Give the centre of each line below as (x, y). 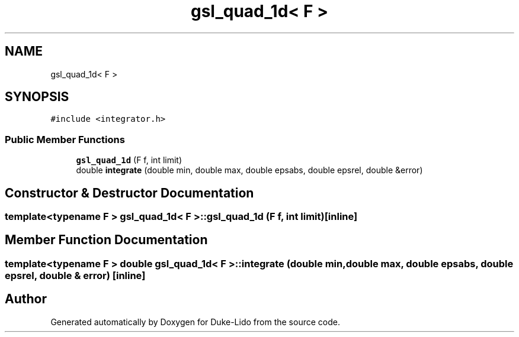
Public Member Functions (65, 139)
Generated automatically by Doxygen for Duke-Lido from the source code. (195, 322)
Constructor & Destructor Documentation (129, 193)
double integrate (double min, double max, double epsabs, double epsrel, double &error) (249, 170)
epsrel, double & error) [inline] (75, 275)
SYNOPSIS (37, 97)
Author (26, 299)
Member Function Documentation (106, 240)
